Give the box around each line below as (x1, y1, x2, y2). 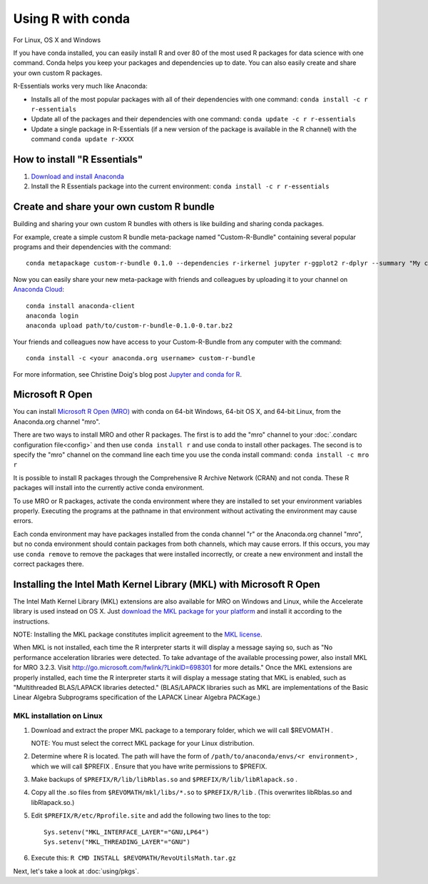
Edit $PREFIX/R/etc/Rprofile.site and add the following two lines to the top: (31, 811, 271, 820)
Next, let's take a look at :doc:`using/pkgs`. (13, 867, 139, 875)
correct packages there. (13, 559, 85, 568)
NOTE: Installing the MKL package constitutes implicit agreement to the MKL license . (13, 630, 263, 639)
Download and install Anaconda (31, 172, 125, 181)
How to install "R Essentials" (13, 153, 143, 166)
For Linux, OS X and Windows (13, 36, 101, 44)
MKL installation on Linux (13, 711, 103, 721)
